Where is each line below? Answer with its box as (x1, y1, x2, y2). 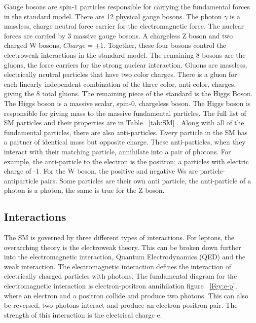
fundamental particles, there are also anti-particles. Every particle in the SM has (4, 127, 248, 137)
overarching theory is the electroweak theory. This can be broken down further (4, 242, 241, 252)
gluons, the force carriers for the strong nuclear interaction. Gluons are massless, (4, 59, 247, 70)
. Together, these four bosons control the (103, 40, 226, 50)
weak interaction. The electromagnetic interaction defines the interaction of (4, 261, 231, 271)
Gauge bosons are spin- (4, 1, 74, 11)
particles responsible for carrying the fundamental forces (79, 1, 250, 11)
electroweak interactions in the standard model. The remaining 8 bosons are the (4, 49, 246, 60)
